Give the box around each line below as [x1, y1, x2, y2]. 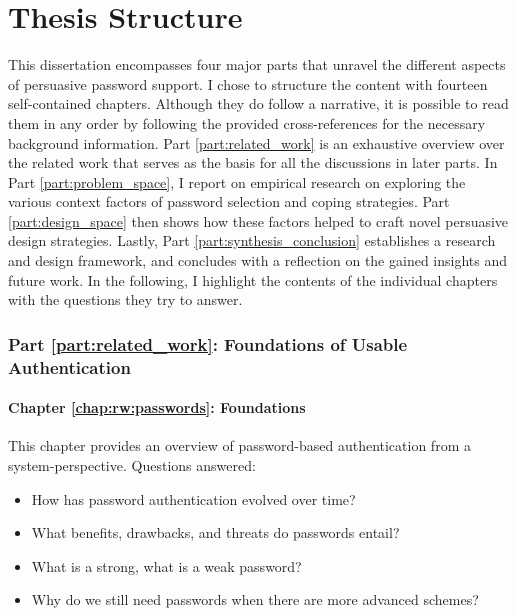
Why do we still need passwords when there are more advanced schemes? [31, 589, 479, 610]
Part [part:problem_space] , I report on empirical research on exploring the [8, 171, 466, 192]
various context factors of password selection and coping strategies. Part [8, 191, 450, 212]
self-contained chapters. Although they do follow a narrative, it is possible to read [8, 93, 509, 114]
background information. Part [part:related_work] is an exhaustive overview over [8, 132, 505, 153]
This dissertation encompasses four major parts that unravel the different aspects [8, 54, 506, 75]
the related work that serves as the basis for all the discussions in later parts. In [8, 152, 498, 173]
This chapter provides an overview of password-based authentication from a [8, 435, 471, 456]
